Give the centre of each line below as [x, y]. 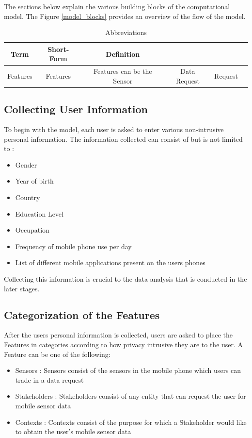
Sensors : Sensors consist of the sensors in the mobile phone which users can [128, 370]
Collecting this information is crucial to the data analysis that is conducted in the [126, 279]
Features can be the [123, 71]
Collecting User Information [76, 109]
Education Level [39, 213]
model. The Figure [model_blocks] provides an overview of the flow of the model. [125, 16]
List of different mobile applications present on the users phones [110, 262]
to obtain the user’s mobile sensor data [73, 431]
